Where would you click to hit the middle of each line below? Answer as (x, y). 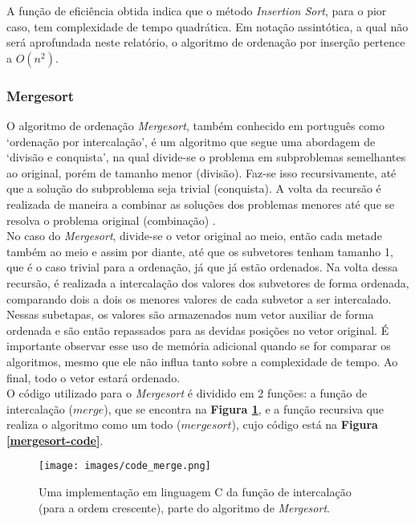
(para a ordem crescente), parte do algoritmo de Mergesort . (184, 507)
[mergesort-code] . (55, 440)
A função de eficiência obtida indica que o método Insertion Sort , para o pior (197, 10)
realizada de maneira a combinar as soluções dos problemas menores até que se (201, 204)
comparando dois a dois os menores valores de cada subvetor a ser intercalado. (199, 298)
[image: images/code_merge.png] (125, 466)
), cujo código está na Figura (305, 424)
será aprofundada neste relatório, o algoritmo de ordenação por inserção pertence (206, 42)
